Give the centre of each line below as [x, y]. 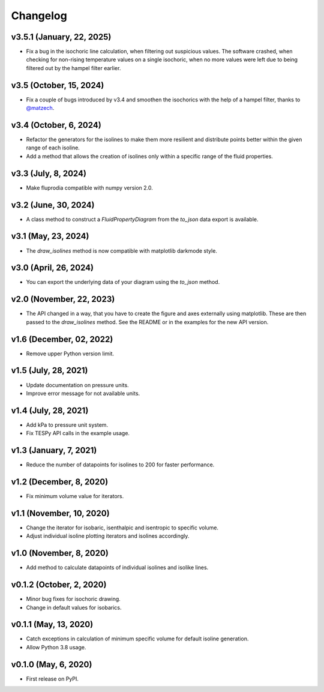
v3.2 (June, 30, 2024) [53, 205]
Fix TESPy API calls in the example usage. [78, 433]
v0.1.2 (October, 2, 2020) [59, 585]
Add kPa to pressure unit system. [67, 425]
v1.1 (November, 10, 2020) [61, 513]
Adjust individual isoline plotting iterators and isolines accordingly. [108, 536]
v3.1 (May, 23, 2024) [50, 236]
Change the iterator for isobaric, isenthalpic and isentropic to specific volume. [122, 528]
